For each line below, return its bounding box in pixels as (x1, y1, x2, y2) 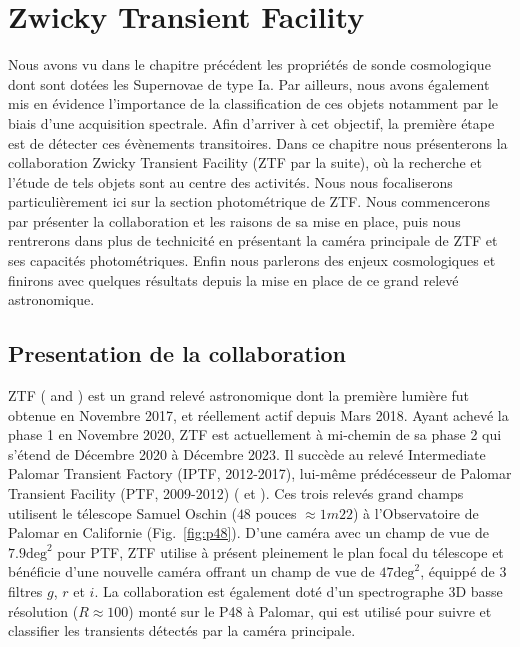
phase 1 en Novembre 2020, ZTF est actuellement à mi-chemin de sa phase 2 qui (8, 424, 502, 445)
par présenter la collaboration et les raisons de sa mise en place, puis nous (8, 210, 461, 231)
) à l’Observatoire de (352, 502, 479, 523)
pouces (255, 502, 297, 523)
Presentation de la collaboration (8, 338, 347, 369)
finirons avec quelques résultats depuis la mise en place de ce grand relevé (8, 269, 459, 290)
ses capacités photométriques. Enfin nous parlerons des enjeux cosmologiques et (8, 250, 496, 271)
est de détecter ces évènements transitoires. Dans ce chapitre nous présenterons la (8, 132, 508, 153)
